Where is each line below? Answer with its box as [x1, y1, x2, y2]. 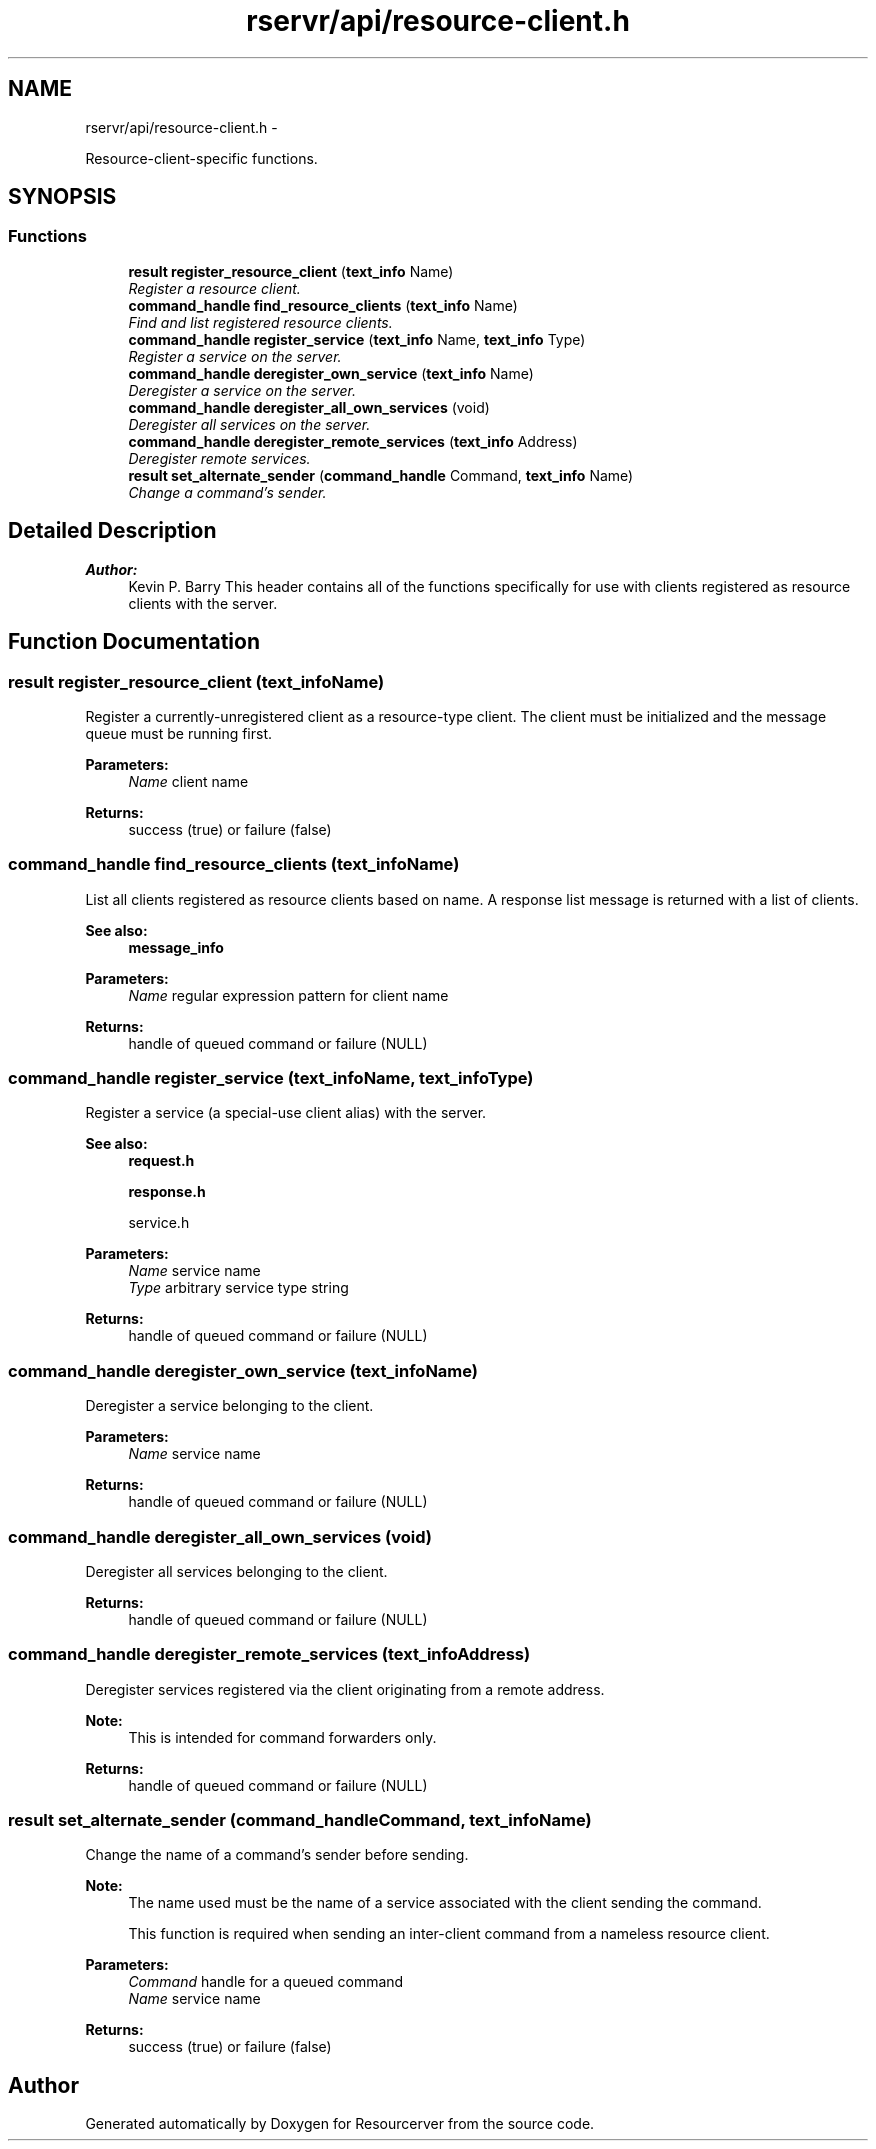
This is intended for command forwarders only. [128, 1728, 437, 1746]
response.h [128, 1183, 206, 1201]
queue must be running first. [85, 724, 273, 742]
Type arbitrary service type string [128, 1279, 349, 1297]
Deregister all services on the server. [128, 415, 371, 433]
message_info [128, 938, 224, 956]
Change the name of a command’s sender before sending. [85, 1846, 469, 1864]
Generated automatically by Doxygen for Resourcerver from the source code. [85, 2115, 595, 2133]
